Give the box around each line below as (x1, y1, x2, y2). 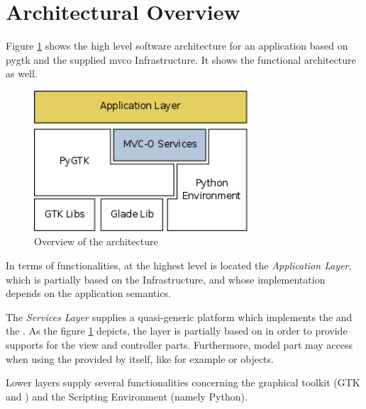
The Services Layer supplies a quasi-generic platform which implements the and (6, 309, 353, 324)
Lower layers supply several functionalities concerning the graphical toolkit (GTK (6, 375, 360, 390)
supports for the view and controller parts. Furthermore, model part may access (6, 337, 353, 352)
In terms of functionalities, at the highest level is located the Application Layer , (6, 258, 352, 273)
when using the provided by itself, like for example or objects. (6, 351, 274, 366)
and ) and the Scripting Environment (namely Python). (6, 388, 248, 403)
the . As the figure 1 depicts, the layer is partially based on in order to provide (6, 323, 348, 338)
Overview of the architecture (34, 234, 158, 249)
